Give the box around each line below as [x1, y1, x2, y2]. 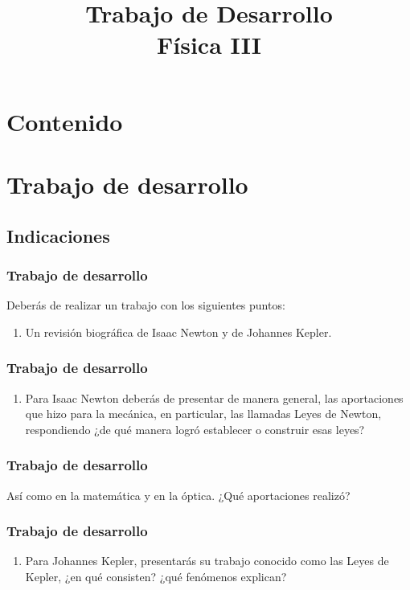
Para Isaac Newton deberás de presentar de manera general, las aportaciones [25, 389, 404, 406]
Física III [157, 28, 261, 61]
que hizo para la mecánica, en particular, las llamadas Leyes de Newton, [25, 405, 382, 422]
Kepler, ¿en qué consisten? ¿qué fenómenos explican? [25, 567, 287, 584]
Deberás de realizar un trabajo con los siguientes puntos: [6, 297, 285, 313]
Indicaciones [6, 223, 110, 248]
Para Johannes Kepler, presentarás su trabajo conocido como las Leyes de [25, 552, 389, 569]
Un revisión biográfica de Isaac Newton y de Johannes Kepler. [25, 323, 332, 340]
